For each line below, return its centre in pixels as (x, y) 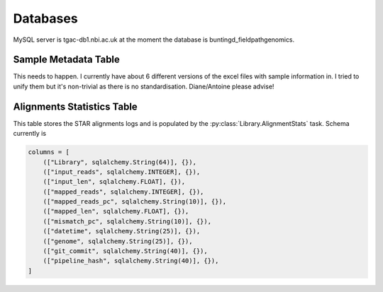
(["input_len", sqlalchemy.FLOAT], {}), (114, 182)
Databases (45, 18)
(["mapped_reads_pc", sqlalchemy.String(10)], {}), (135, 202)
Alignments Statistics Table (75, 106)
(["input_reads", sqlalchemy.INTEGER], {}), (122, 172)
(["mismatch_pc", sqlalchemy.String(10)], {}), (127, 221)
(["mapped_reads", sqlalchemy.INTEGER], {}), (123, 192)
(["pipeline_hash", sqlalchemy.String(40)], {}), (131, 261)
